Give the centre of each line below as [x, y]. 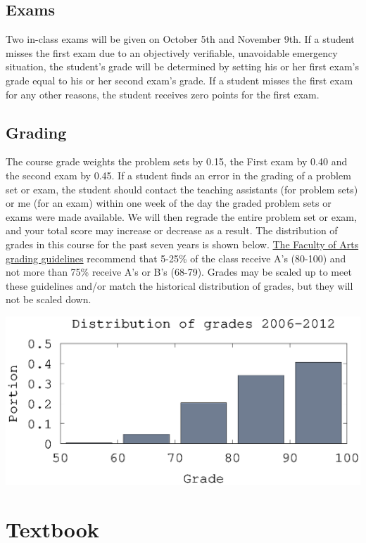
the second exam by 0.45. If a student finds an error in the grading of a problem [178, 175]
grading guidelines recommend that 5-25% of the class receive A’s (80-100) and [176, 258]
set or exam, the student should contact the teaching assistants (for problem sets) [182, 189]
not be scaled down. [49, 299]
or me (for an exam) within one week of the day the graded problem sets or [169, 203]
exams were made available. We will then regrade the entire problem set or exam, [181, 216]
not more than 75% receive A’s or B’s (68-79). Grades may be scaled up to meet [179, 272]
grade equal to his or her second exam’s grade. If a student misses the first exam [179, 80]
